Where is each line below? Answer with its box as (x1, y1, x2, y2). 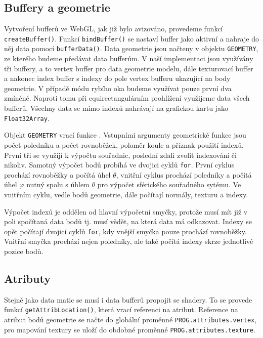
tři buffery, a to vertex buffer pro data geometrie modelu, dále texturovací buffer (4, 63, 253, 73)
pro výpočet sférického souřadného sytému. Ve (97, 179, 241, 190)
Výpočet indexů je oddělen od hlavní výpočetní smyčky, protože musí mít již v (4, 206, 248, 217)
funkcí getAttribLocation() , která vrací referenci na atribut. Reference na (4, 304, 238, 315)
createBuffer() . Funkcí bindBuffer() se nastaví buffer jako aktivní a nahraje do (4, 33, 259, 44)
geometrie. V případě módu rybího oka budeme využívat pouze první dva (4, 82, 232, 93)
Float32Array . (4, 112, 50, 123)
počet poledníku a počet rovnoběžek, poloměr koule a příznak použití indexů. (4, 139, 244, 150)
